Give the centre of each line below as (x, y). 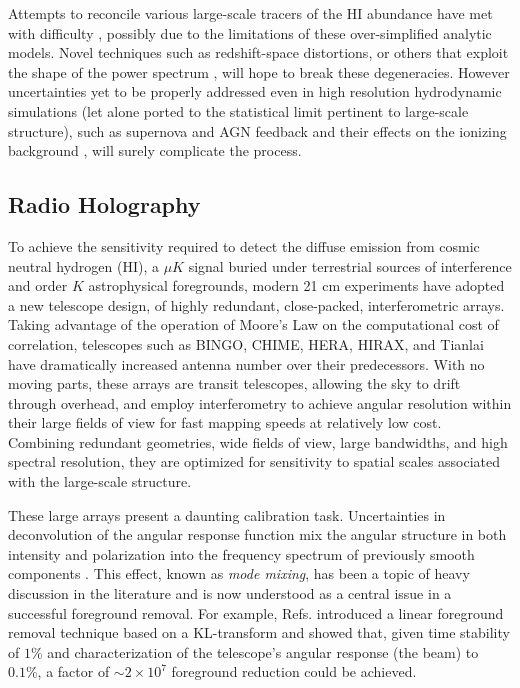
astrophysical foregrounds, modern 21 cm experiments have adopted (296, 285)
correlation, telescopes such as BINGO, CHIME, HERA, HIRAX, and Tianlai (246, 343)
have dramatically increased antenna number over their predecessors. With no (246, 363)
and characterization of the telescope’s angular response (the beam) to (263, 651)
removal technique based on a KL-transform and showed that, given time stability (259, 632)
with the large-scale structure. (100, 481)
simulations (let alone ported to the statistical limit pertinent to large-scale (238, 110)
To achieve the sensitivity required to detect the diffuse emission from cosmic (244, 245)
